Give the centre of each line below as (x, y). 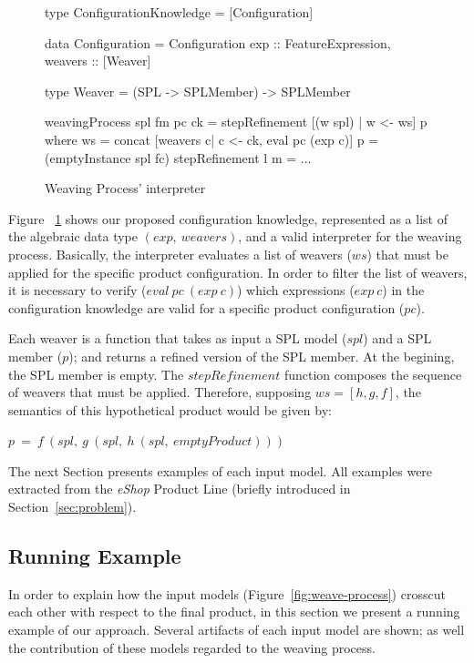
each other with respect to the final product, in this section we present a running (234, 612)
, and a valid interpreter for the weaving (350, 236)
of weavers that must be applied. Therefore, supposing (160, 392)
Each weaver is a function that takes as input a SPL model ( (178, 338)
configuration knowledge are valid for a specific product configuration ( (206, 307)
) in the (403, 290)
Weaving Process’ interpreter (125, 188)
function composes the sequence (373, 374)
